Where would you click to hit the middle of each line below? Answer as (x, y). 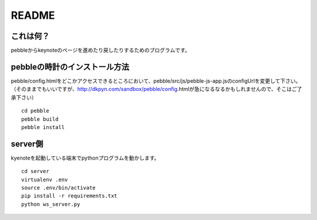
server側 (27, 144)
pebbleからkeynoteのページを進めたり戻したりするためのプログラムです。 (100, 50)
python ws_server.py (51, 204)
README (33, 15)
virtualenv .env (45, 180)
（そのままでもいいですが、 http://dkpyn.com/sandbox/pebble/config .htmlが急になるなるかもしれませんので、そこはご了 (156, 89)
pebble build (40, 119)
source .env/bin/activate (59, 188)
